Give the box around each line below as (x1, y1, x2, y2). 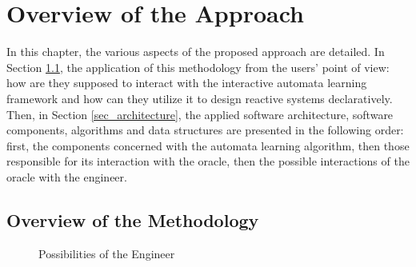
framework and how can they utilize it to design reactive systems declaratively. (6, 90, 393, 106)
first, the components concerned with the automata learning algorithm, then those (6, 137, 410, 153)
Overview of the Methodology (6, 207, 259, 232)
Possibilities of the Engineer (38, 245, 175, 261)
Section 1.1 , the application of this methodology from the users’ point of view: (6, 58, 390, 75)
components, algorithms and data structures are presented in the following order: (6, 122, 404, 138)
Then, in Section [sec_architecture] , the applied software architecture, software (6, 106, 394, 122)
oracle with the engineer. (6, 168, 127, 185)
